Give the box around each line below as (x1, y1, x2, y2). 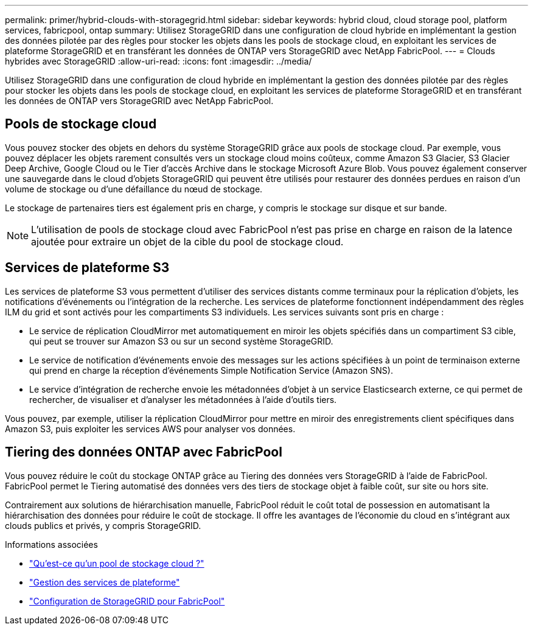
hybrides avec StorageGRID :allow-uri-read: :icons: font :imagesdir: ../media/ (5, 56, 312, 66)
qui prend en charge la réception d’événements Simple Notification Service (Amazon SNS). (29, 365, 393, 376)
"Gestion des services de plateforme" (29, 576, 180, 587)
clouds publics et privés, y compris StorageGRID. (5, 520, 201, 531)
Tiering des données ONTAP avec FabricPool (5, 444, 282, 460)
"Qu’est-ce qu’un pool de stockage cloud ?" (29, 558, 204, 569)
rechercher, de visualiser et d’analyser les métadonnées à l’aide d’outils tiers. (29, 394, 337, 405)
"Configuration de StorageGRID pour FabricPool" (29, 595, 225, 606)
